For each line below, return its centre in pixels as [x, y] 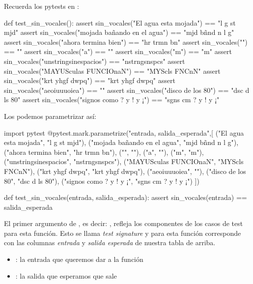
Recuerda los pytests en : [42, 6]
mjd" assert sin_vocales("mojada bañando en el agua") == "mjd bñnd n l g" [119, 32]
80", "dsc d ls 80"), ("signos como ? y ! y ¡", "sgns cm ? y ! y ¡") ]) [102, 181]
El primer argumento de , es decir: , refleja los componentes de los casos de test [124, 223]
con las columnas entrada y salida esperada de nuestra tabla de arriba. [110, 242]
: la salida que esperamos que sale [66, 275]
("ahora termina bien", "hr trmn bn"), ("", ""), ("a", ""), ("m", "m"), [104, 152]
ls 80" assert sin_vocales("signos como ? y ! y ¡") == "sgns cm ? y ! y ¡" [112, 99]
